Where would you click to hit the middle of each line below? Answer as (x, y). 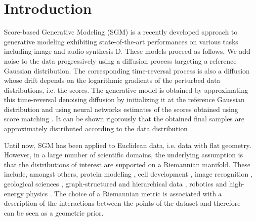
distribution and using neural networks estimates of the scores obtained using (121, 109)
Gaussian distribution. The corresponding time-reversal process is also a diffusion (127, 70)
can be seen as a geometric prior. (54, 212)
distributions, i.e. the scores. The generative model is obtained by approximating (126, 90)
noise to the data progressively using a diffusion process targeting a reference (120, 60)
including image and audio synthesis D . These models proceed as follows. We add (127, 51)
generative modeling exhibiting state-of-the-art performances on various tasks (121, 41)
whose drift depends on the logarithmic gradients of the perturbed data (112, 80)
